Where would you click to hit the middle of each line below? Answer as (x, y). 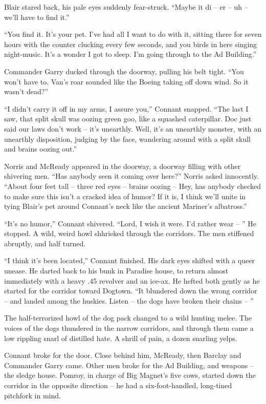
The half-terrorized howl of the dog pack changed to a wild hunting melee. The (128, 318)
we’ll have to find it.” (37, 17)
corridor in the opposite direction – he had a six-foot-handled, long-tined (118, 385)
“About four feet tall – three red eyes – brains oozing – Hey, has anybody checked (133, 186)
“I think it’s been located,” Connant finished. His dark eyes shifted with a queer (130, 260)
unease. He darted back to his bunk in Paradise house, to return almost (116, 271)
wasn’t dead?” (26, 91)
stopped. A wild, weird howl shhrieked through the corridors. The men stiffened (129, 233)
